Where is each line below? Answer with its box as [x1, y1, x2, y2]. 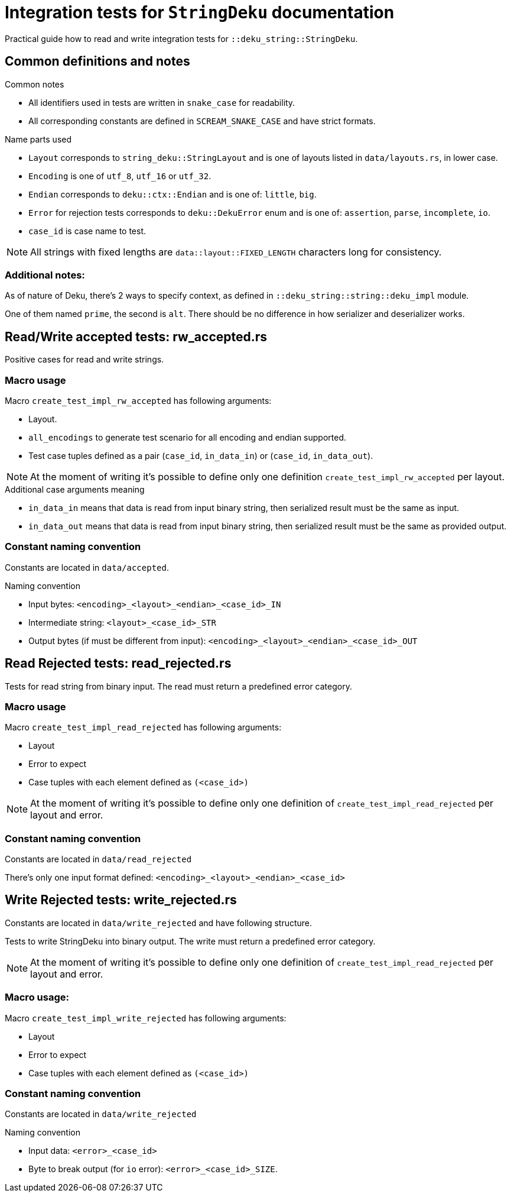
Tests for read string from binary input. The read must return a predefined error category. [5, 681, 352, 691]
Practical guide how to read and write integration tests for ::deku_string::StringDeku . [5, 33, 358, 44]
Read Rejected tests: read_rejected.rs [5, 656, 232, 671]
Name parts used [5, 134, 72, 144]
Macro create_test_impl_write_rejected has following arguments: [5, 1012, 287, 1023]
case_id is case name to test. [28, 225, 147, 236]
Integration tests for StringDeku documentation [5, 2, 395, 22]
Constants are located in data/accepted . [5, 562, 169, 572]
